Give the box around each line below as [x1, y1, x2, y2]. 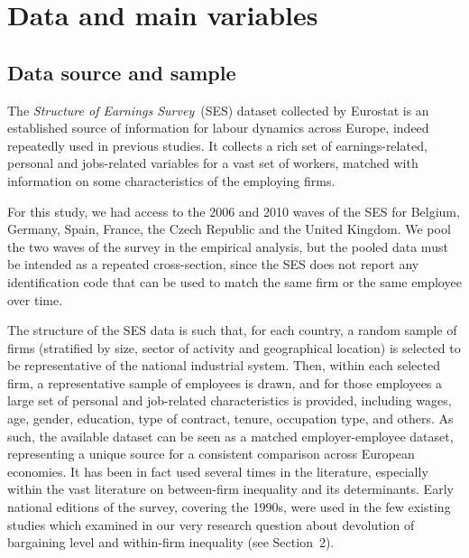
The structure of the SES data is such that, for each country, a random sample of [7, 321, 457, 339]
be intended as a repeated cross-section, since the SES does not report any [7, 255, 419, 274]
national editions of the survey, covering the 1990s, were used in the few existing [7, 498, 451, 516]
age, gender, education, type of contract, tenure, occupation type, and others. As [7, 409, 454, 428]
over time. [7, 290, 63, 309]
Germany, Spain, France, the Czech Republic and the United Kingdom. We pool [7, 219, 451, 238]
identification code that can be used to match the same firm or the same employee [7, 272, 462, 291]
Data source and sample [7, 58, 236, 86]
